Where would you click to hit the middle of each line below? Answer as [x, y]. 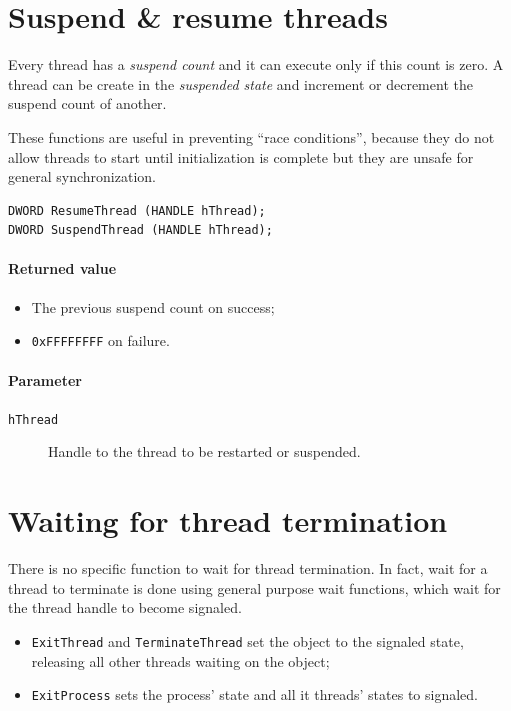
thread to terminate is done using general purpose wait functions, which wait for [254, 587]
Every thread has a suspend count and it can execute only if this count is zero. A [256, 64]
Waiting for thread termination [228, 520]
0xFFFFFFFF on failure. [100, 340]
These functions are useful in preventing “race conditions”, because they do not [251, 136]
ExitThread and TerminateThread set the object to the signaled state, [247, 640]
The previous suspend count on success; [153, 306]
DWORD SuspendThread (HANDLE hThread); [140, 230]
